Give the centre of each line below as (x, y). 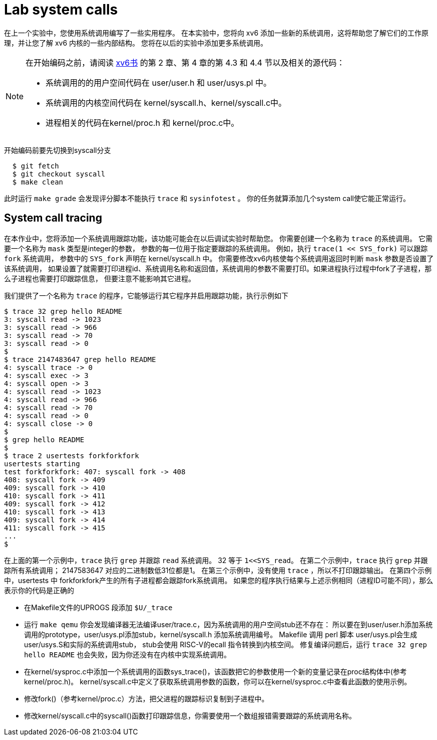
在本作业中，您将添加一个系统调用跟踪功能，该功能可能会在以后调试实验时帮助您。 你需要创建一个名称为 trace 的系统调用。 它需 (218, 238)
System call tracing (53, 218)
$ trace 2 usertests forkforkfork (72, 455)
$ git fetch (36, 166)
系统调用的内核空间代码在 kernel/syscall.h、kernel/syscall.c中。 (166, 103)
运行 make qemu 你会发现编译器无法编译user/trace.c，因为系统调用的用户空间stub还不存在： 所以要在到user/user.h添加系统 (229, 624)
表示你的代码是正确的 (39, 590)
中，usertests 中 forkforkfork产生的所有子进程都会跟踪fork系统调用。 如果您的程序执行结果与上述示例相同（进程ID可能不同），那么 (219, 580)
